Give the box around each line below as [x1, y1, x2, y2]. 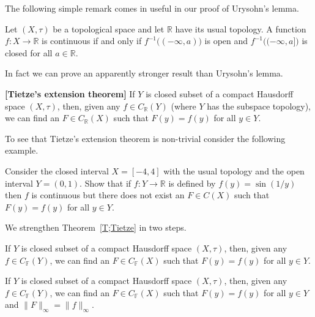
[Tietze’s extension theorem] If [5, 87, 135, 100]
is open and [204, 34, 248, 47]
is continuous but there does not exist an [31, 188, 185, 201]
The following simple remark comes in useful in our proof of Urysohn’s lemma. [5, 2, 299, 14]
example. [5, 144, 39, 157]
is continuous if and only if [42, 34, 142, 47]
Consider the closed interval [5, 164, 109, 177]
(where [171, 99, 196, 112]
